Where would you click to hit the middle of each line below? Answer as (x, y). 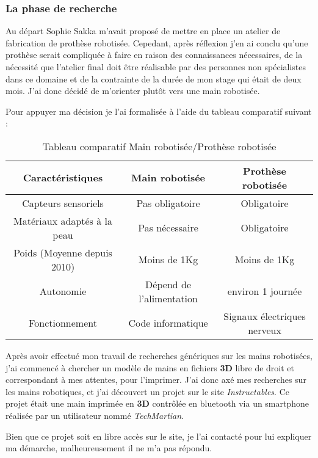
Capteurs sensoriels (63, 203)
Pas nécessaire (168, 228)
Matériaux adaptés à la (63, 220)
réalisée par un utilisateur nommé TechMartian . (95, 415)
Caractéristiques (63, 178)
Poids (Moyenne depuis (63, 252)
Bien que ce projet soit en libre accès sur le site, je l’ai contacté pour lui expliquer (159, 436)
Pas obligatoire (168, 203)
